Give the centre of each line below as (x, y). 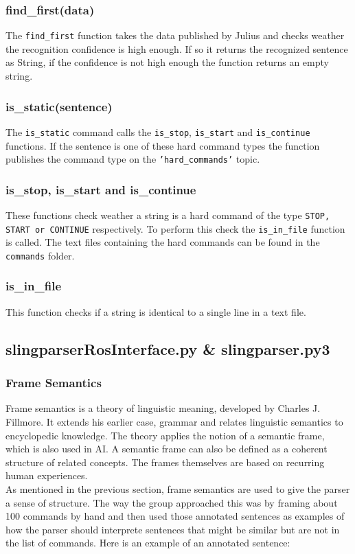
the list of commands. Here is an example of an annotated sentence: (148, 543)
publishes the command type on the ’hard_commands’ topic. (133, 159)
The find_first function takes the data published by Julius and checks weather (175, 35)
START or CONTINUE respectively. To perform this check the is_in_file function (175, 228)
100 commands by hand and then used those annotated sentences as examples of (175, 516)
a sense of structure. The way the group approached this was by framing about (172, 502)
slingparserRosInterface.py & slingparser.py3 (168, 348)
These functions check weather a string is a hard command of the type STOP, (168, 215)
